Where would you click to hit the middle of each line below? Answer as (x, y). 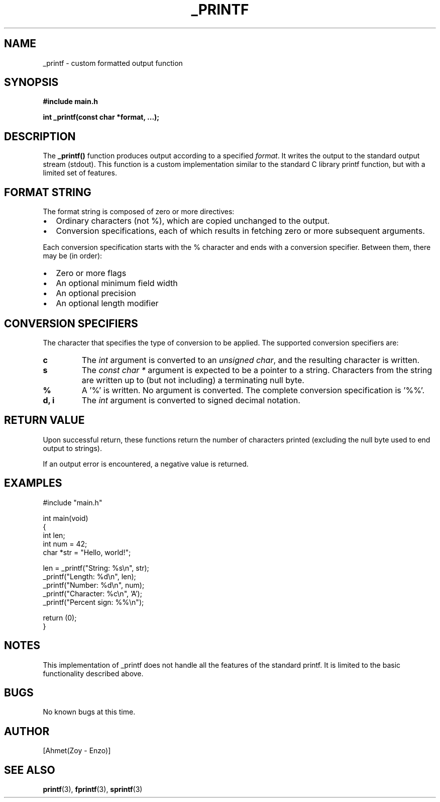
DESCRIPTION (40, 136)
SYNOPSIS (31, 82)
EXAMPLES (33, 483)
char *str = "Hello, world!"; (87, 552)
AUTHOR (27, 731)
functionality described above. (93, 673)
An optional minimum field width (117, 283)
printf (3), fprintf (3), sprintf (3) (93, 789)
